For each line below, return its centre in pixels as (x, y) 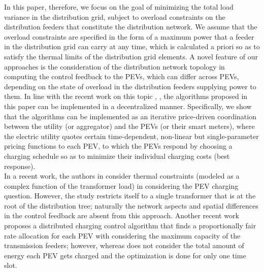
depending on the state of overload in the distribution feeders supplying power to (130, 86)
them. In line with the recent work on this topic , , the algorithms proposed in (126, 96)
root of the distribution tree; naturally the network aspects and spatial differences (131, 205)
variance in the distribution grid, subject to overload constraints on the (115, 16)
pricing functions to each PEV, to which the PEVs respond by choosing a (118, 146)
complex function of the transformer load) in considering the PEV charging (121, 185)
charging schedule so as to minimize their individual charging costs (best (117, 156)
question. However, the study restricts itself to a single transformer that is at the (130, 196)
